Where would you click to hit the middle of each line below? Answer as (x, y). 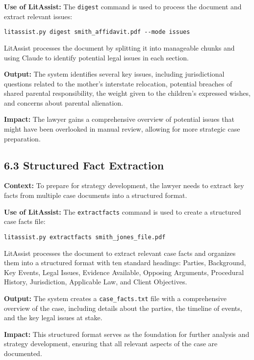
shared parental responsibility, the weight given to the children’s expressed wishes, (127, 93)
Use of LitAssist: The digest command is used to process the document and (123, 6)
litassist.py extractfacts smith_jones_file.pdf (85, 237)
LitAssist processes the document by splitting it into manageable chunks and (119, 47)
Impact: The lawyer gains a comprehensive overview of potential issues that (119, 119)
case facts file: (25, 221)
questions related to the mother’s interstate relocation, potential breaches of (118, 83)
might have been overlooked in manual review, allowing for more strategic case (122, 129)
